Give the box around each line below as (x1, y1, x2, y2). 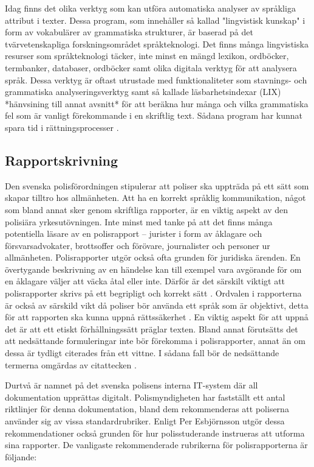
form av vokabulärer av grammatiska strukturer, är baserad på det (5, 26, 253, 38)
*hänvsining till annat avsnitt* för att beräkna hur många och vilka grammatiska (5, 97, 309, 110)
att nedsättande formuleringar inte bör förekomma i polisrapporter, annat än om (5, 334, 305, 347)
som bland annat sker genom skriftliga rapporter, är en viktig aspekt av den (5, 203, 288, 216)
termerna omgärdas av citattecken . (5, 358, 137, 371)
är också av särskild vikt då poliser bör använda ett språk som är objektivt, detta (5, 298, 309, 311)
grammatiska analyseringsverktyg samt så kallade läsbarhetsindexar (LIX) (5, 85, 281, 98)
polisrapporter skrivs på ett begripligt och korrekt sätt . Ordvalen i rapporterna (5, 287, 302, 300)
